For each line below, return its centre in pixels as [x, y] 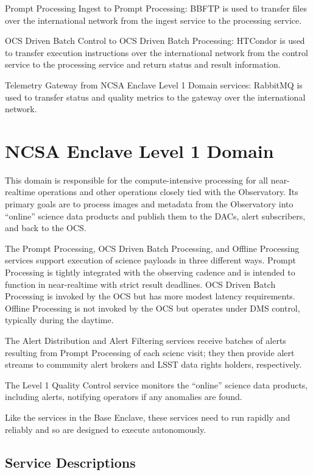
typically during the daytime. [59, 320]
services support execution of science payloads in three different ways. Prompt [150, 260]
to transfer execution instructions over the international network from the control [156, 52]
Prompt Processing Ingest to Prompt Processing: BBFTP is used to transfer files [156, 8]
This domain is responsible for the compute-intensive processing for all [136, 180]
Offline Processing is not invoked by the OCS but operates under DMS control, [153, 308]
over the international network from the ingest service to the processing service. [153, 20]
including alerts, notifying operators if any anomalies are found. [124, 397]
